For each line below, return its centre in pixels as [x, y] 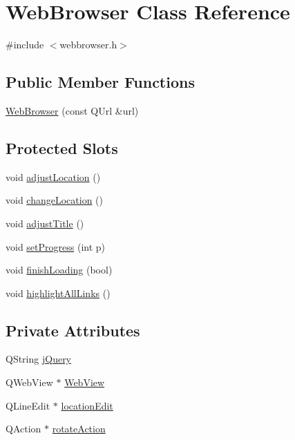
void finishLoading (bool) [59, 270]
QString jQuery [39, 359]
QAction [23, 429]
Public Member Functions [100, 82]
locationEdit [87, 405]
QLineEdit [28, 405]
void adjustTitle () [45, 223]
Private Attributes [73, 330]
